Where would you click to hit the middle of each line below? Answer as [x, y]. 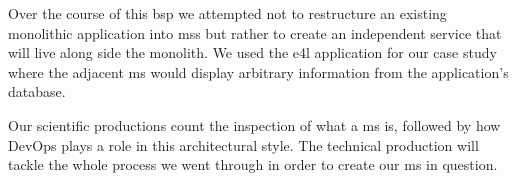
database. [37, 91]
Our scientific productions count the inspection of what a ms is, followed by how [254, 124]
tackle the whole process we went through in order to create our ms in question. [253, 164]
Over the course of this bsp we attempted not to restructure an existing [227, 13]
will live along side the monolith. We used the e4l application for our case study [252, 52]
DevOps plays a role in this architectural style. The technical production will [243, 144]
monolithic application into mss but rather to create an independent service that [255, 32]
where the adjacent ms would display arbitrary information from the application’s [258, 71]
